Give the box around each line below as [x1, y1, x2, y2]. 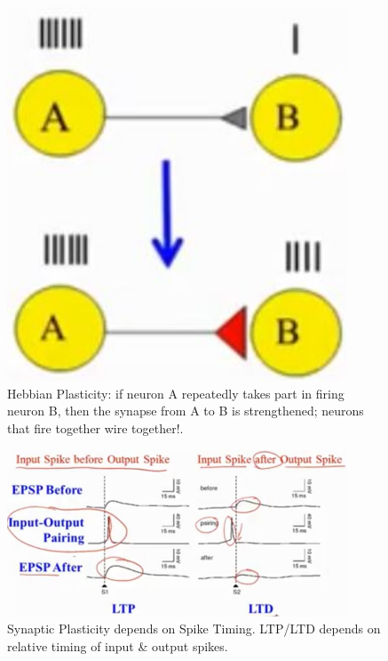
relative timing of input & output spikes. [7, 636, 228, 655]
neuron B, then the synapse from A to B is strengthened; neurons [7, 401, 364, 420]
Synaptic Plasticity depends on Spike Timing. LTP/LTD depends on [7, 619, 381, 638]
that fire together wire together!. [7, 418, 184, 437]
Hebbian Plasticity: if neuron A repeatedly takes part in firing [7, 383, 344, 402]
